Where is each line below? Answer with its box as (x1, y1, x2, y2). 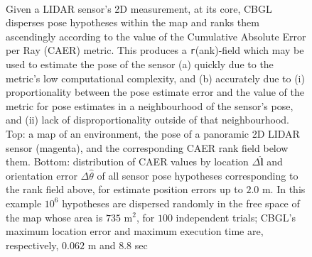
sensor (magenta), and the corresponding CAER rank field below (6, 140, 289, 155)
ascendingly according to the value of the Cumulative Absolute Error (6, 28, 306, 43)
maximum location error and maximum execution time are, (6, 224, 264, 239)
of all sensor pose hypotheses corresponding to (97, 168, 298, 182)
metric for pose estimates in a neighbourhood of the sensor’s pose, (6, 98, 294, 113)
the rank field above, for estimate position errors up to (6, 182, 243, 197)
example (6, 195, 42, 210)
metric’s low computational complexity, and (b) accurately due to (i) (6, 70, 305, 85)
